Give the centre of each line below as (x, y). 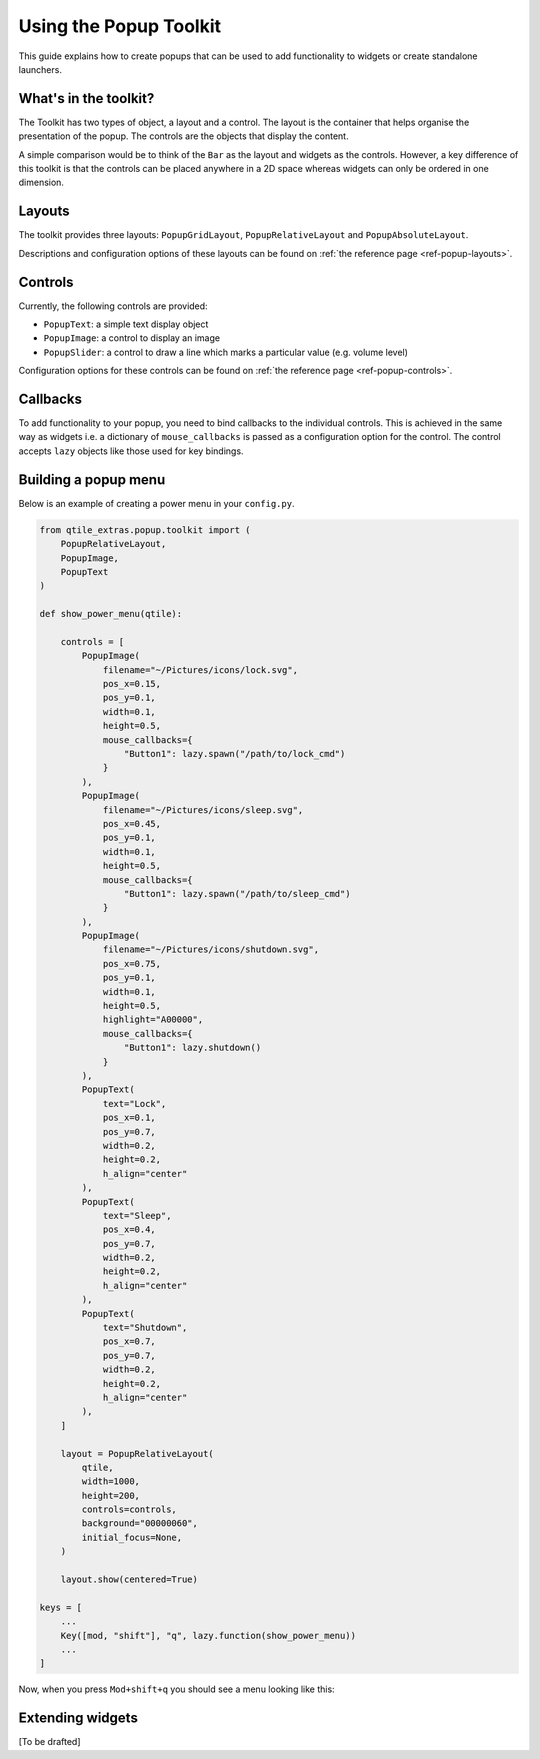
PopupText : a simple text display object (126, 324)
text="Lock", (134, 1103)
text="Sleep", (137, 1215)
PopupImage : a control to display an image (131, 338)
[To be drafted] (49, 1742)
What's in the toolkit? (86, 98)
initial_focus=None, (132, 1537)
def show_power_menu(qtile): (111, 614)
